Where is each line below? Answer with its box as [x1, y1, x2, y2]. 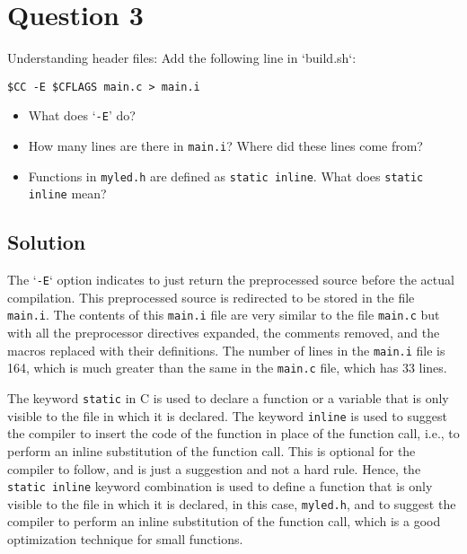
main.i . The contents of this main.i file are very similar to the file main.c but [7, 305, 440, 324]
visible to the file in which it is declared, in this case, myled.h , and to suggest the [7, 494, 456, 513]
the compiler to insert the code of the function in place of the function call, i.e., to [7, 424, 460, 443]
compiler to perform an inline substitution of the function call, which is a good [7, 512, 441, 531]
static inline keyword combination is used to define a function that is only [7, 477, 433, 496]
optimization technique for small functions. [7, 530, 243, 549]
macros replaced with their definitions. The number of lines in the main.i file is [7, 340, 445, 359]
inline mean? [28, 184, 107, 203]
